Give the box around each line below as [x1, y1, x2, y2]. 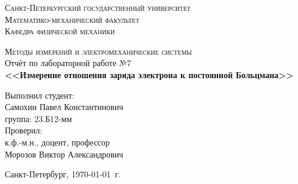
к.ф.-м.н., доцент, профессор [5, 135, 110, 148]
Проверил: [5, 124, 43, 136]
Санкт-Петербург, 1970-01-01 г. [5, 168, 121, 180]
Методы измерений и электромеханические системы [5, 44, 192, 57]
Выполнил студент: [5, 88, 74, 101]
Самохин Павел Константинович [5, 100, 124, 113]
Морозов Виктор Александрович [5, 147, 123, 160]
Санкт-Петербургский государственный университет [5, 1, 191, 13]
